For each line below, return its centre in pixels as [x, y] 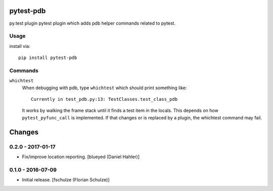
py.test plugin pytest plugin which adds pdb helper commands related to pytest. [93, 23]
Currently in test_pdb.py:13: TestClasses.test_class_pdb [104, 99]
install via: [20, 46]
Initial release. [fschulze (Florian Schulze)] [66, 180]
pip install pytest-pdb [48, 58]
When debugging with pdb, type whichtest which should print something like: [104, 88]
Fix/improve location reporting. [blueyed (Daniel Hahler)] [81, 157]
